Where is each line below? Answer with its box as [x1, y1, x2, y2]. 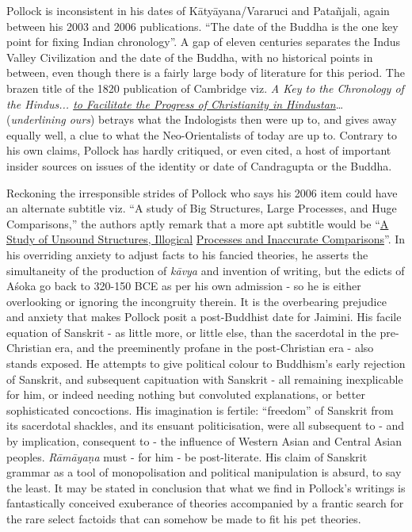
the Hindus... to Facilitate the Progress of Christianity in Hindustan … [6, 95, 344, 112]
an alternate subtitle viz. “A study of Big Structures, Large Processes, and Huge [6, 200, 397, 216]
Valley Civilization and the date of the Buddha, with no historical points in [6, 48, 373, 65]
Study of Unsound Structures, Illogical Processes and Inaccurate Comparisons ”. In [6, 231, 406, 247]
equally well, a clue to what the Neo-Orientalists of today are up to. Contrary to [6, 126, 398, 143]
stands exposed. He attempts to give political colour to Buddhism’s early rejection [6, 355, 406, 372]
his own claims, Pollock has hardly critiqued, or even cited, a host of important [6, 142, 391, 159]
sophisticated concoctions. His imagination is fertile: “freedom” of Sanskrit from [6, 401, 394, 418]
